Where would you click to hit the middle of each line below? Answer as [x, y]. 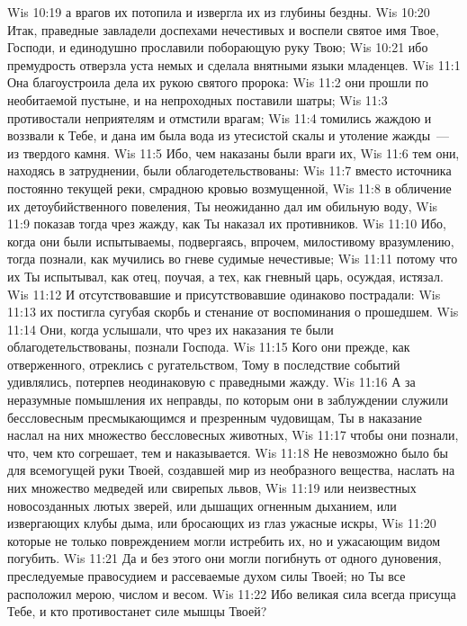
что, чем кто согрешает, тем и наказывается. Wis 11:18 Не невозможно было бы [228, 452]
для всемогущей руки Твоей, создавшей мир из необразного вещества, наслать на [231, 470]
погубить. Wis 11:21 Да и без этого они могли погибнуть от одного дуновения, [225, 558]
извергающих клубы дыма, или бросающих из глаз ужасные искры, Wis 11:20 [222, 523]
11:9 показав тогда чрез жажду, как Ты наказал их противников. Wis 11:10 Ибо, [227, 224]
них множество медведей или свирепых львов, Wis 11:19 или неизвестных [212, 488]
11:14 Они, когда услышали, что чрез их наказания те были [171, 329]
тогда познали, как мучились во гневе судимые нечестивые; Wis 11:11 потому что [233, 259]
